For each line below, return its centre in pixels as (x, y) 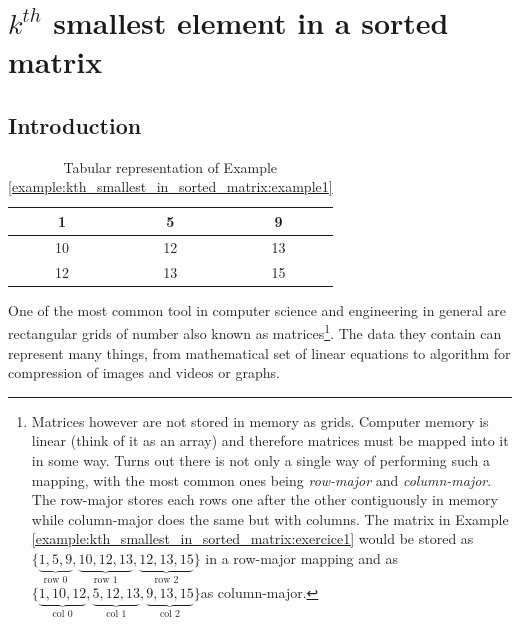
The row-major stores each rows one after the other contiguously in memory (264, 499)
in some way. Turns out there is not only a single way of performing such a (261, 459)
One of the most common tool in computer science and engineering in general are (257, 309)
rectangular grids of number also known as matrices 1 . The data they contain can (255, 331)
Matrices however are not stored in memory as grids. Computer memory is (260, 420)
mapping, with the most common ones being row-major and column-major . (261, 479)
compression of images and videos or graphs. (144, 372)
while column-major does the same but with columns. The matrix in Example (270, 518)
